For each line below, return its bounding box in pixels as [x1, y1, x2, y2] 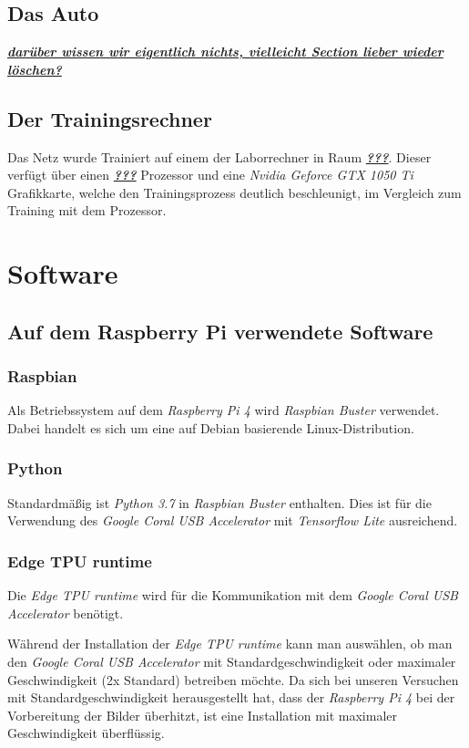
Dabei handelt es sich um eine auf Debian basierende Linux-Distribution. [7, 418, 414, 437]
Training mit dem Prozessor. [7, 201, 167, 220]
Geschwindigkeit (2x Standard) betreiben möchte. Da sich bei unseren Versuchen [7, 670, 459, 689]
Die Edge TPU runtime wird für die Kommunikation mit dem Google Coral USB [7, 586, 458, 605]
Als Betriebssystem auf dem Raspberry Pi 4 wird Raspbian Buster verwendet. [7, 400, 440, 420]
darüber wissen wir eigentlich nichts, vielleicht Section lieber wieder [7, 42, 444, 61]
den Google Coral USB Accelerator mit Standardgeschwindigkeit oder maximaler [7, 651, 456, 670]
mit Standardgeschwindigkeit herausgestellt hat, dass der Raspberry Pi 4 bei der [7, 688, 455, 707]
